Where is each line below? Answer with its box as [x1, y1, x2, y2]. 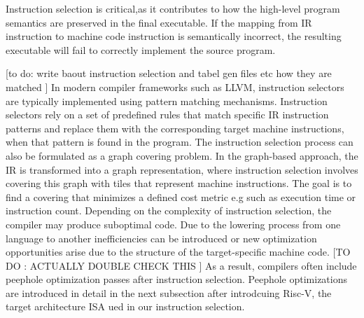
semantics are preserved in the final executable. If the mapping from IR [6, 15, 312, 29]
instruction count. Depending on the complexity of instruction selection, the [6, 203, 332, 218]
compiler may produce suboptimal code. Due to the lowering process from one [6, 216, 341, 231]
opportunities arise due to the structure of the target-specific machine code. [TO [6, 244, 351, 259]
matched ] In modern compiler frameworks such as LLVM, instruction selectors [6, 79, 344, 94]
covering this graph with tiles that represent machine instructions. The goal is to [6, 176, 352, 191]
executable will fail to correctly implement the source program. [6, 42, 276, 57]
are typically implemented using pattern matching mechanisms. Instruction [6, 93, 328, 108]
